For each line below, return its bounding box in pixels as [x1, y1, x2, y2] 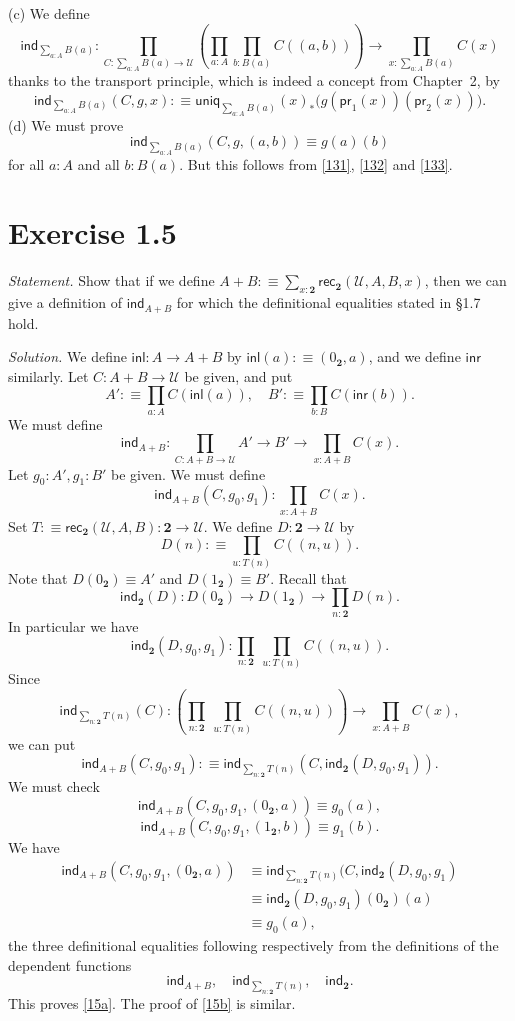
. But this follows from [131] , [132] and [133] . [179, 153, 453, 174]
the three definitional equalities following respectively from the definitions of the [8, 935, 499, 956]
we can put [8, 733, 76, 754]
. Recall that [270, 567, 347, 588]
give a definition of [8, 292, 122, 313]
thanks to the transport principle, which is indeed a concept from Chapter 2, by [8, 70, 501, 91]
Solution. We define [8, 346, 127, 367]
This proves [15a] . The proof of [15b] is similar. [8, 992, 296, 1013]
